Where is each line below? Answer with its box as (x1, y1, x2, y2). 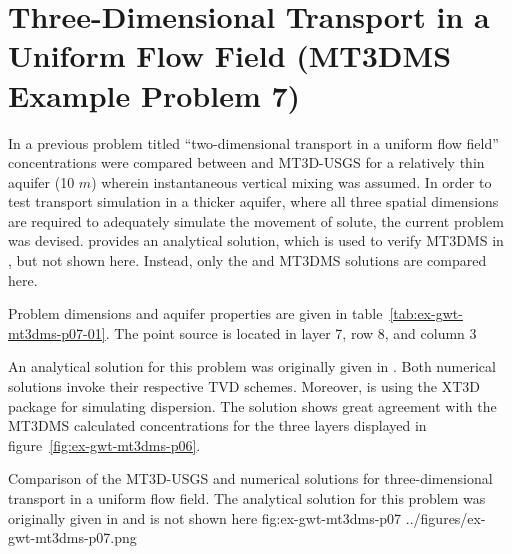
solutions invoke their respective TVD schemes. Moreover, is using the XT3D (8, 376, 480, 397)
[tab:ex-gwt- (389, 303, 463, 324)
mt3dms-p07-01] (8, 322, 106, 343)
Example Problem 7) (8, 74, 301, 115)
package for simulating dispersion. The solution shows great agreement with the (8, 395, 497, 416)
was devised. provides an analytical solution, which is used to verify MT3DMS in (8, 230, 504, 251)
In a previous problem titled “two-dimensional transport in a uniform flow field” (8, 132, 499, 153)
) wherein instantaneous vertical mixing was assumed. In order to (91, 171, 492, 192)
